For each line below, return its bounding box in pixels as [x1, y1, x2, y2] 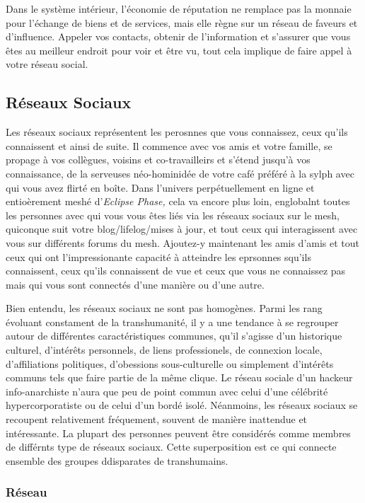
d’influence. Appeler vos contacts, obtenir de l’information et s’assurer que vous [6, 29, 351, 44]
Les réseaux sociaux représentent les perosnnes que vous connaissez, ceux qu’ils [6, 125, 348, 139]
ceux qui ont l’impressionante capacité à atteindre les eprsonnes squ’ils [6, 249, 311, 264]
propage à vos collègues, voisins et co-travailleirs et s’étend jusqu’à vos [6, 152, 311, 167]
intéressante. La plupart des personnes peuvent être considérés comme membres [6, 425, 351, 440]
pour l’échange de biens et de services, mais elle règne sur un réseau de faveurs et [6, 15, 358, 30]
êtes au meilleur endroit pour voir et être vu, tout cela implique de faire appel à [6, 42, 352, 57]
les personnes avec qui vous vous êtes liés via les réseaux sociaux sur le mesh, [6, 207, 340, 222]
